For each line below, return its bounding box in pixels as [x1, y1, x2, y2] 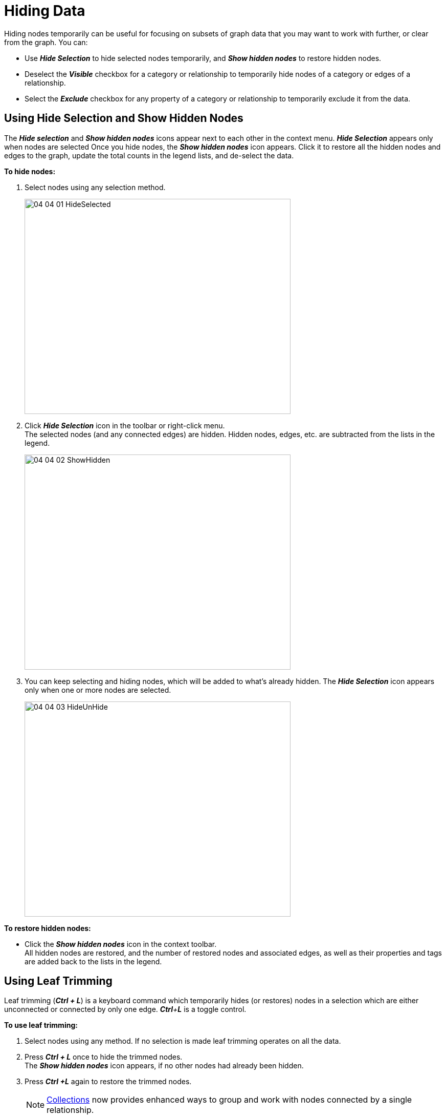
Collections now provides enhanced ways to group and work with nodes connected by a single [47, 1094, 412, 1105]
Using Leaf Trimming [4, 975, 113, 988]
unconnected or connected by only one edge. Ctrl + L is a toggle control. [4, 1005, 247, 1014]
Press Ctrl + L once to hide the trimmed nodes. [25, 1052, 183, 1062]
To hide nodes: [4, 167, 56, 176]
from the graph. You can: [4, 37, 88, 47]
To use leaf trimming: [4, 1021, 78, 1030]
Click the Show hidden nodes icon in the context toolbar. [25, 939, 217, 948]
